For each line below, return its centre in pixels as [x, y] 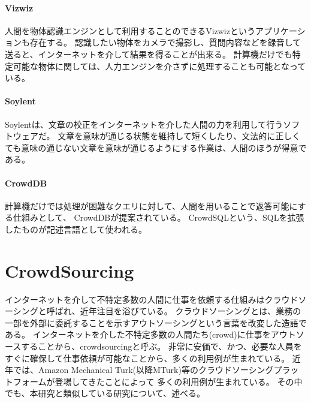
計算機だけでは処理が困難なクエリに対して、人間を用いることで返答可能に [151, 205]
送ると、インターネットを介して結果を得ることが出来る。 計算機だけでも [149, 54]
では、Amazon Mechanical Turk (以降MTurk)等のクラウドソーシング [143, 370]
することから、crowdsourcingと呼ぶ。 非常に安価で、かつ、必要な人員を [161, 346]
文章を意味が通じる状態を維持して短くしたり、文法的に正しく [179, 136]
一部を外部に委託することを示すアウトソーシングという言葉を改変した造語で [156, 322]
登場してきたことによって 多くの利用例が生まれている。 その [174, 381]
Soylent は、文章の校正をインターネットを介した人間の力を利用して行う [144, 124]
